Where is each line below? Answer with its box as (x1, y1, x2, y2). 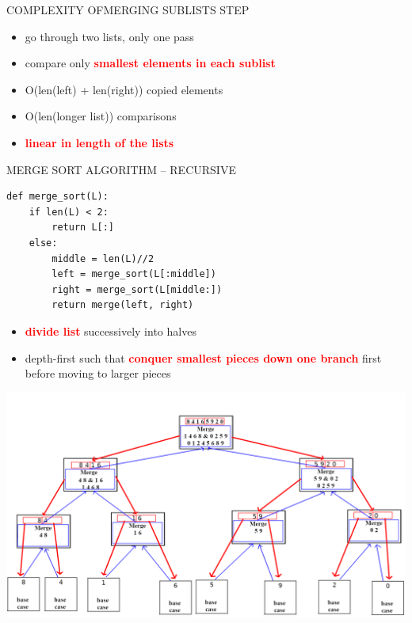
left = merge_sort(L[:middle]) (51, 268, 216, 280)
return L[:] (51, 222, 115, 234)
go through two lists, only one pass (25, 28, 194, 44)
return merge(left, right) (51, 299, 194, 311)
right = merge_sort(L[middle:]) (51, 283, 223, 295)
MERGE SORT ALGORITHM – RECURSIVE (6, 161, 236, 177)
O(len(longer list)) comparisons (25, 108, 177, 124)
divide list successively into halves (25, 322, 196, 339)
